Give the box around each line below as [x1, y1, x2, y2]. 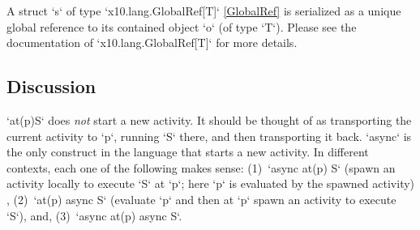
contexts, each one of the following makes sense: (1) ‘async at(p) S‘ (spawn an [6, 159, 396, 176]
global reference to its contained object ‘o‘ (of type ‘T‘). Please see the [6, 18, 357, 35]
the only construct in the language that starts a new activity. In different [6, 143, 369, 160]
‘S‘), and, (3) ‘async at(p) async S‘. [6, 207, 182, 224]
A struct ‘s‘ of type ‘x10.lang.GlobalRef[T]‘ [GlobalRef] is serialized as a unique [6, 2, 401, 19]
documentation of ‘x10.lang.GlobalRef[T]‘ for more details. [6, 34, 298, 51]
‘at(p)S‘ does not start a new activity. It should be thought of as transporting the [6, 111, 412, 128]
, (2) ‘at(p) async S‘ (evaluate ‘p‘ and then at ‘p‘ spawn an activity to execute [6, 190, 396, 207]
